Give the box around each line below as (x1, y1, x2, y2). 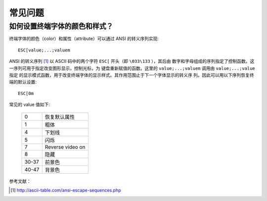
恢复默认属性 (44, 113, 75, 120)
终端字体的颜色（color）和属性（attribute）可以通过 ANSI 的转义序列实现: (9, 36, 159, 42)
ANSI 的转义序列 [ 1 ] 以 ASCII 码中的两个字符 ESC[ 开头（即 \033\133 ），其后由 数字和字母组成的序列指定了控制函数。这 (9, 58, 255, 64)
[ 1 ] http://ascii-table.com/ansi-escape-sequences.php (10, 187, 121, 193)
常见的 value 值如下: (9, 101, 50, 107)
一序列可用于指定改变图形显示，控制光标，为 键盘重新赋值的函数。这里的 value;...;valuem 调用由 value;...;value (9, 65, 256, 71)
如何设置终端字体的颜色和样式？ (9, 22, 113, 31)
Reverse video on (44, 144, 86, 151)
